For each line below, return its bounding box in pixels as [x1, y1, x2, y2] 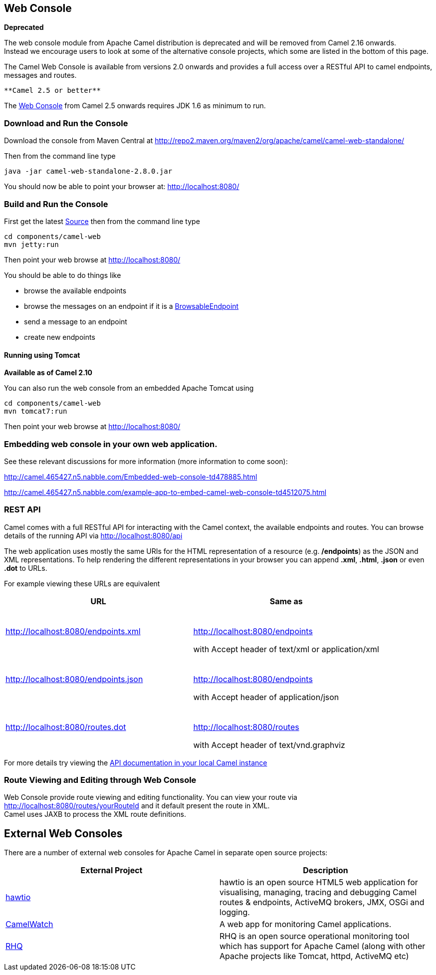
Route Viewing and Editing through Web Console [4, 775, 197, 785]
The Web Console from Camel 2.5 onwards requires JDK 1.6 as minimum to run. [4, 101, 266, 110]
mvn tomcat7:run [4, 407, 67, 416]
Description [303, 865, 348, 876]
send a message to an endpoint [24, 317, 127, 326]
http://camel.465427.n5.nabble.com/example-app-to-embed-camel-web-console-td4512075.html [4, 487, 327, 496]
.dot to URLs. [4, 563, 47, 572]
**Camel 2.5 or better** [4, 86, 101, 95]
